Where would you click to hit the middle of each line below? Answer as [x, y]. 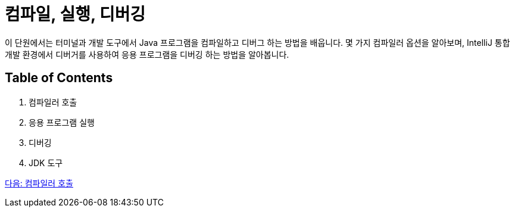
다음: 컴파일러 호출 [39, 183]
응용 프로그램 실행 [62, 122]
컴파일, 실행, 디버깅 [75, 14]
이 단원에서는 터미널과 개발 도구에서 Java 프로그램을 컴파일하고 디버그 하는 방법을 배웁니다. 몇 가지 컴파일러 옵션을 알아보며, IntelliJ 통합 [257, 42]
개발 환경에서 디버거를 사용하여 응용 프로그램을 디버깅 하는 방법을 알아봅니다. [147, 54]
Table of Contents [59, 78]
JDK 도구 [46, 163]
